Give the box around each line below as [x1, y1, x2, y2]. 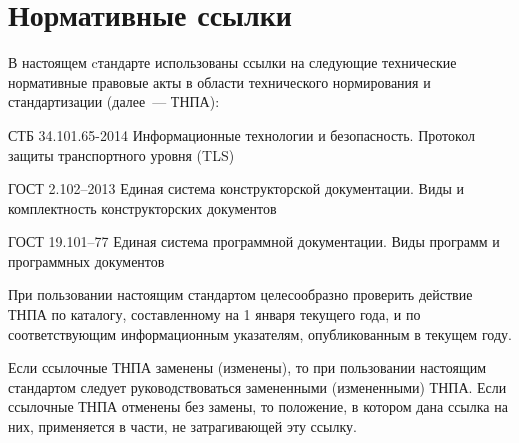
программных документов [8, 250, 165, 271]
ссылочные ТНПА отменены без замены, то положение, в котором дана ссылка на [8, 396, 508, 417]
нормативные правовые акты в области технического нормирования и [8, 71, 431, 92]
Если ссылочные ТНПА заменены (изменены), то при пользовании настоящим [8, 357, 487, 378]
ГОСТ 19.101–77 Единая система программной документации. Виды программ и [8, 231, 500, 252]
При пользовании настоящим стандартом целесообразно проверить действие [8, 284, 473, 305]
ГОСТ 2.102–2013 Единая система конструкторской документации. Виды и [8, 178, 465, 199]
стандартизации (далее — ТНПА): [8, 91, 220, 112]
